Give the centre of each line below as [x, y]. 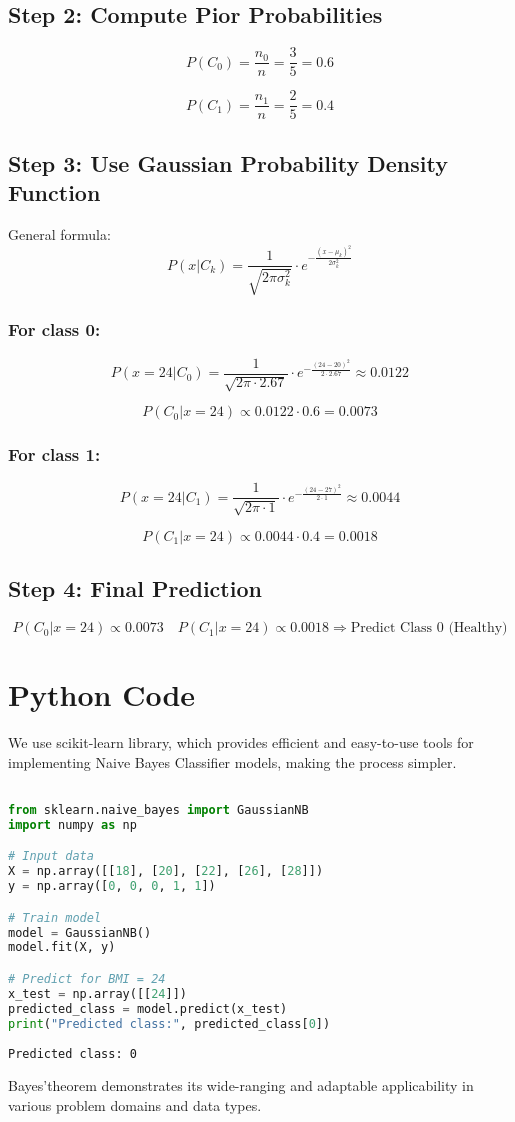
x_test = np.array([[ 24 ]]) [98, 993]
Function [54, 192]
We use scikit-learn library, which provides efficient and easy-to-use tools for [241, 742]
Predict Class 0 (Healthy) [429, 628]
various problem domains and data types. [135, 1104]
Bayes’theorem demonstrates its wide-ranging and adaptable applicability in [241, 1085]
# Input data [51, 856]
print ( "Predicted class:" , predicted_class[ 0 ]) [169, 1023]
